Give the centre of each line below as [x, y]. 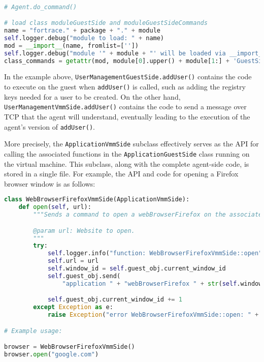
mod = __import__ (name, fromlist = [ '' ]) [71, 46]
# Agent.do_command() [41, 7]
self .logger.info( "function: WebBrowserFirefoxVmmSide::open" [155, 253]
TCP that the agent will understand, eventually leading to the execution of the [127, 116]
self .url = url [73, 261]
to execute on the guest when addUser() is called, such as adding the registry [125, 87]
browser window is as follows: [50, 183]
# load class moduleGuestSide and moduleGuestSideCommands [106, 23]
